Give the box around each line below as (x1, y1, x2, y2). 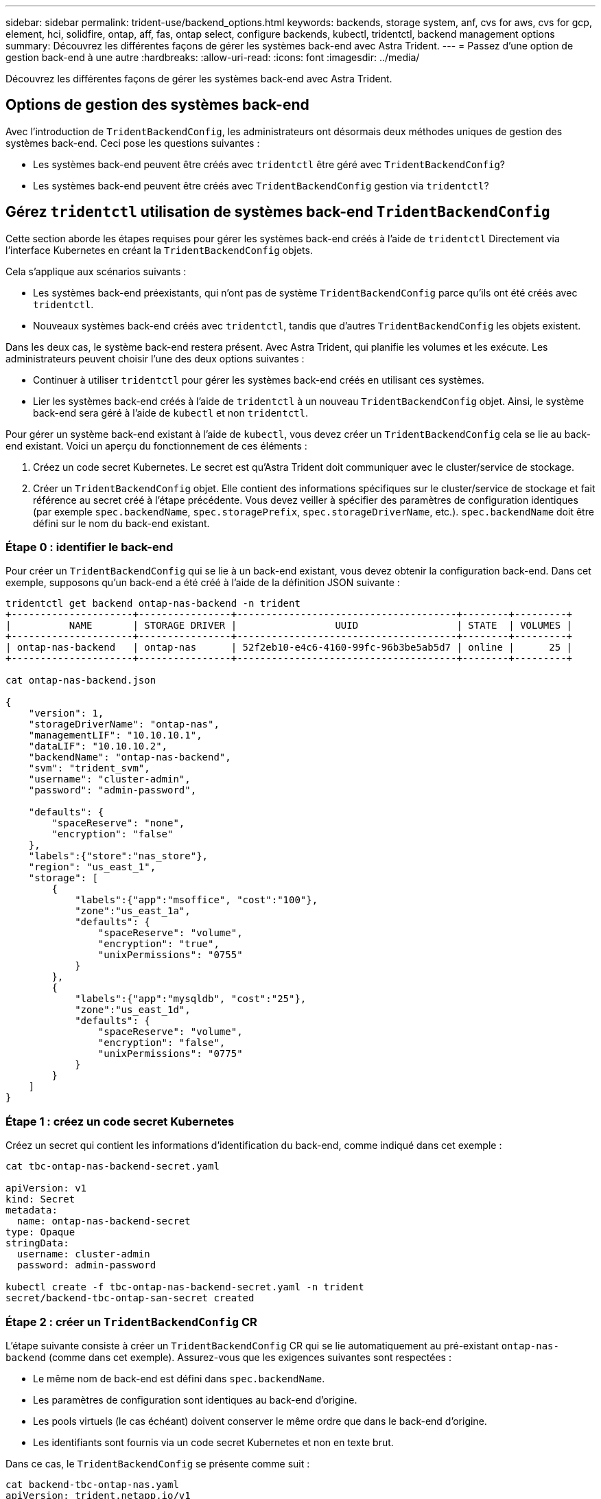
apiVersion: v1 (5, 1183, 87, 1194)
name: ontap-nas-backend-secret (16, 1216, 191, 1227)
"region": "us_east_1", (28, 861, 156, 873)
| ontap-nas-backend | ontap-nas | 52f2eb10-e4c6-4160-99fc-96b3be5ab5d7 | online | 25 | (5, 642, 573, 653)
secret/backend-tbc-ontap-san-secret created (5, 1292, 255, 1304)
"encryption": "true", (97, 938, 220, 950)
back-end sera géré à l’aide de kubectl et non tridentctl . (33, 406, 309, 419)
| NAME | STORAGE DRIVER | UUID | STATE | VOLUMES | (5, 620, 573, 631)
